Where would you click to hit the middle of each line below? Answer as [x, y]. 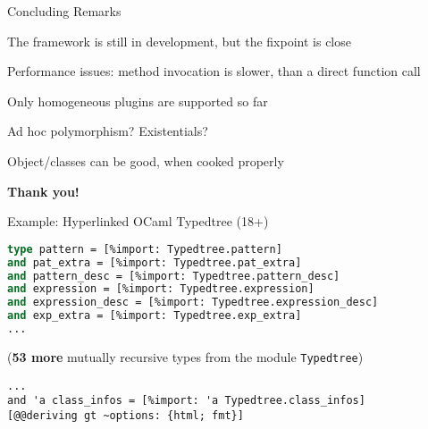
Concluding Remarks [64, 11]
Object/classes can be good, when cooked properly [146, 160]
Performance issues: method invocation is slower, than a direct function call [214, 71]
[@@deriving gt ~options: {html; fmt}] [126, 415]
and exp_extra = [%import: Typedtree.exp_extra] [155, 316]
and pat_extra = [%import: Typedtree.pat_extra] [155, 262]
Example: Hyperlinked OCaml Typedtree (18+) [138, 221]
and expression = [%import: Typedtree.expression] [161, 289]
